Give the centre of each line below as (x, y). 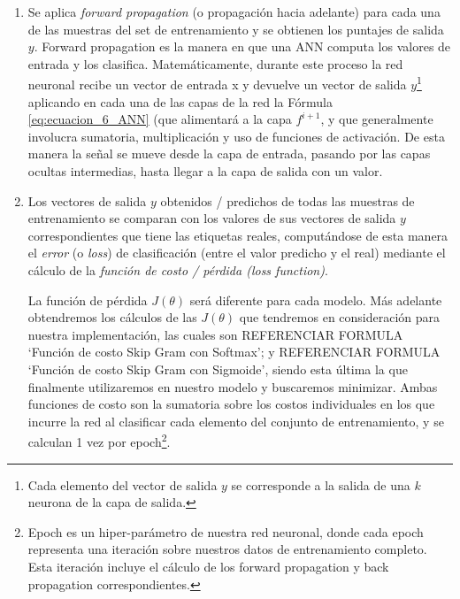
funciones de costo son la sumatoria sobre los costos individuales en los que (231, 404)
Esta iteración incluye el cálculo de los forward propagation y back (208, 566)
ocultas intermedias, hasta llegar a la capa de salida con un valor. (205, 171)
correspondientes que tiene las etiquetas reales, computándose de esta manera (238, 235)
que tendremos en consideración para (340, 317)
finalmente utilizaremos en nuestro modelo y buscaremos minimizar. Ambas (233, 386)
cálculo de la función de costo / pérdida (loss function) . (178, 269)
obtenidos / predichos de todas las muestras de (287, 200)
